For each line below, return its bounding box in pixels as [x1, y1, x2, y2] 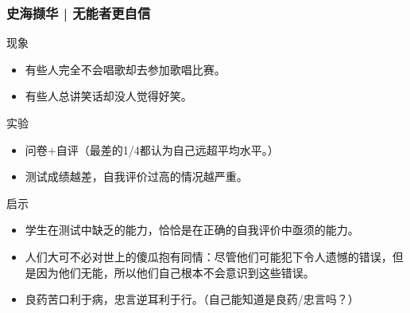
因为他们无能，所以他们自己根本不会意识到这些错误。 [36, 264, 315, 280]
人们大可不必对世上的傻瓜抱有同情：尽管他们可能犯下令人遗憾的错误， [25, 248, 393, 264]
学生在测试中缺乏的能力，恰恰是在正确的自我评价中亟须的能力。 [25, 221, 359, 238]
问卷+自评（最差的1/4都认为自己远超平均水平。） [25, 141, 279, 158]
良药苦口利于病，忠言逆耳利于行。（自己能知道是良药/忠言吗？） [25, 291, 359, 307]
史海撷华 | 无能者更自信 [6, 2, 151, 22]
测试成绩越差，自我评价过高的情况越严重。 [25, 168, 248, 185]
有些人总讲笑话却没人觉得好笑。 [25, 88, 192, 104]
